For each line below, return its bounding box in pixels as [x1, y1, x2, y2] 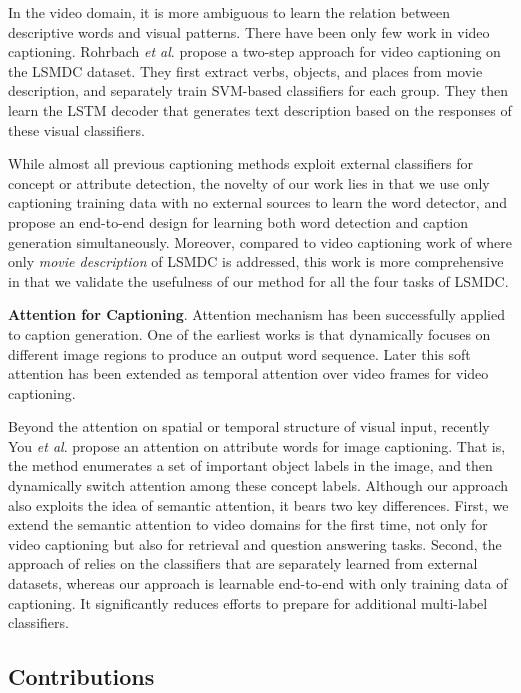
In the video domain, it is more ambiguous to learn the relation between [8, 2, 451, 22]
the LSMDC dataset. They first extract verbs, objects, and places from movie [8, 60, 483, 81]
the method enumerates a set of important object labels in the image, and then [8, 455, 493, 476]
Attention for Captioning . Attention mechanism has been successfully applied [8, 304, 505, 325]
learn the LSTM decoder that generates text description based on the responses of [8, 99, 512, 120]
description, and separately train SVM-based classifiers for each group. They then [8, 80, 509, 101]
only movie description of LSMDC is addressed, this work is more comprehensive [8, 251, 504, 272]
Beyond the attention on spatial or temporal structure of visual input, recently [8, 416, 490, 437]
